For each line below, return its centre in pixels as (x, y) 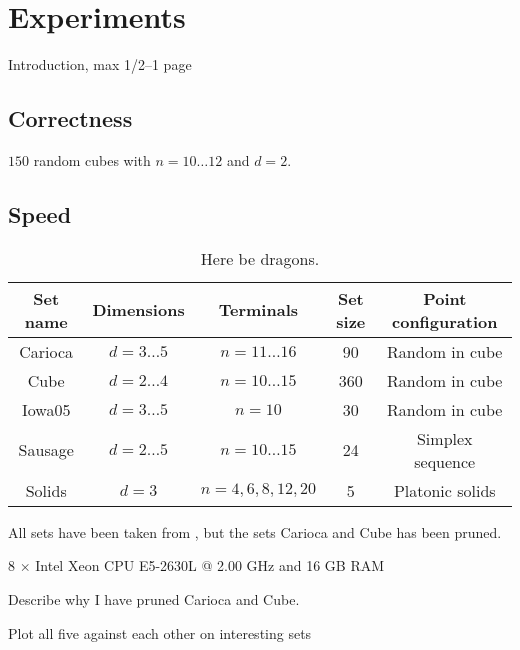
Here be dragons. (260, 258)
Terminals (258, 310)
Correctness (70, 118)
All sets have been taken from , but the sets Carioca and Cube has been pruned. (255, 531)
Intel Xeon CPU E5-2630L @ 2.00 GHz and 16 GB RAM (210, 565)
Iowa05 (46, 409)
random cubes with (92, 159)
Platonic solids (444, 490)
